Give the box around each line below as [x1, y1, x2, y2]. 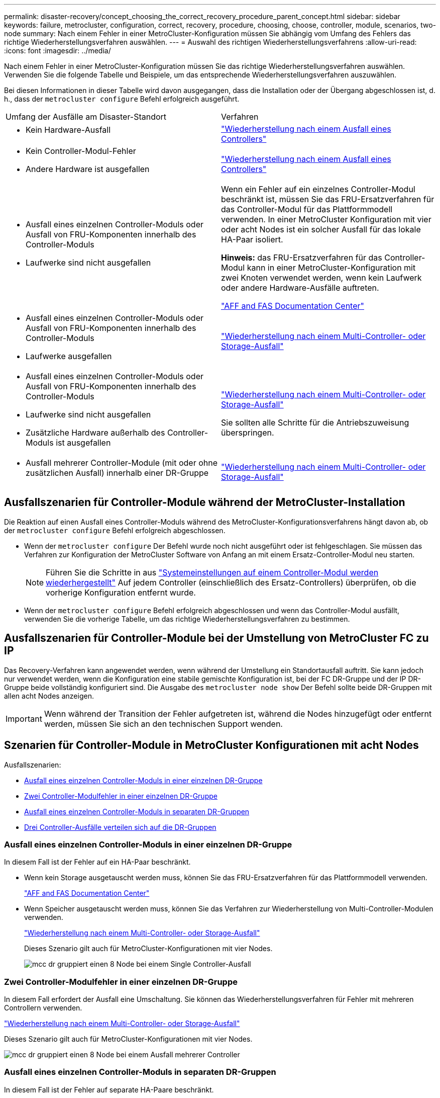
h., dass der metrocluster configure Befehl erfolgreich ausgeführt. [4, 95, 240, 103]
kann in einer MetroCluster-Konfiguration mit [247, 263, 416, 273]
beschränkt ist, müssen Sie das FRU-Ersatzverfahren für [221, 194, 434, 204]
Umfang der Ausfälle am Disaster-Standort [6, 112, 167, 122]
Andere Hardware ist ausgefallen [26, 164, 150, 174]
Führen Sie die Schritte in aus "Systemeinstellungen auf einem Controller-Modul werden [46, 567, 379, 577]
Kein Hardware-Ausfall [26, 125, 111, 135]
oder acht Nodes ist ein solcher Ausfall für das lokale [221, 224, 421, 234]
